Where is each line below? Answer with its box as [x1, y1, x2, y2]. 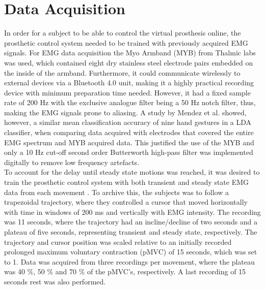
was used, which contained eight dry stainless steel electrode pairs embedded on [4, 57, 253, 68]
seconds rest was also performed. [4, 276, 106, 286]
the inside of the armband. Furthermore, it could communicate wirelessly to [4, 67, 241, 78]
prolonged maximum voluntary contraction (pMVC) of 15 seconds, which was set [4, 246, 257, 257]
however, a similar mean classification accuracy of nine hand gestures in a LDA [4, 117, 252, 127]
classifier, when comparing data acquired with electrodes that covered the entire [4, 127, 254, 138]
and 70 [55, 266, 77, 277]
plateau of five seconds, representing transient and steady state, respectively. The [4, 227, 257, 237]
